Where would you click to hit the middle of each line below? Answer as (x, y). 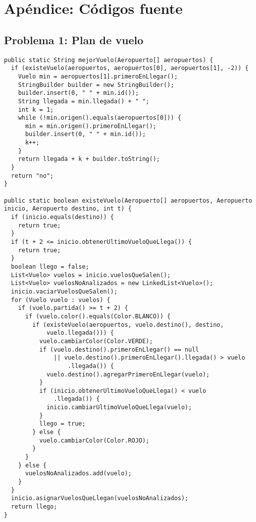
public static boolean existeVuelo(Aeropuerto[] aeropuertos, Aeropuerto (128, 200)
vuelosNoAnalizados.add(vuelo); (78, 474)
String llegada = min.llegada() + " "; (84, 101)
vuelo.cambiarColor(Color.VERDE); (96, 341)
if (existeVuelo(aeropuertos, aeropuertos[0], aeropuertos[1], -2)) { (130, 68)
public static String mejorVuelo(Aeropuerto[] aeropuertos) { (109, 60)
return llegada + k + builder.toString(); (89, 159)
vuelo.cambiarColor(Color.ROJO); (94, 440)
